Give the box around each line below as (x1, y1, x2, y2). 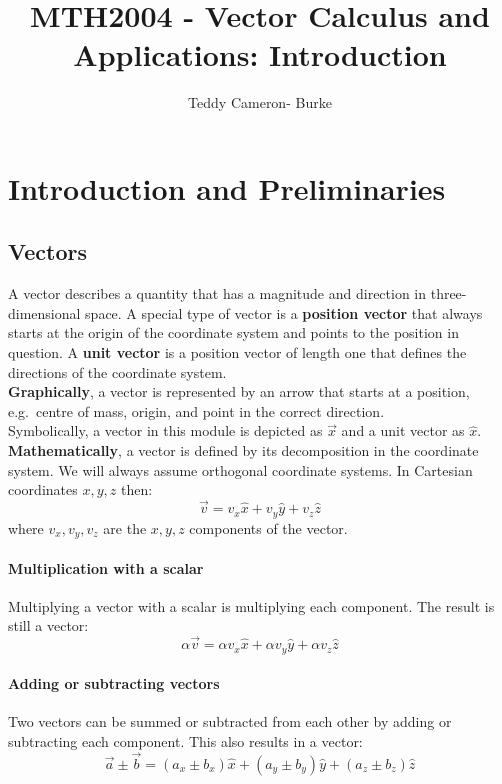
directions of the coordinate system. (8, 361, 227, 382)
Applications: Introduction (73, 34, 447, 75)
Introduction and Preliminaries (8, 167, 446, 208)
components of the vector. (189, 517, 348, 538)
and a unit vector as (341, 420, 465, 441)
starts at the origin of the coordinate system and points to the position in (8, 322, 459, 343)
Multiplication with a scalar (8, 557, 204, 578)
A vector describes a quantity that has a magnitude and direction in (8, 283, 427, 304)
